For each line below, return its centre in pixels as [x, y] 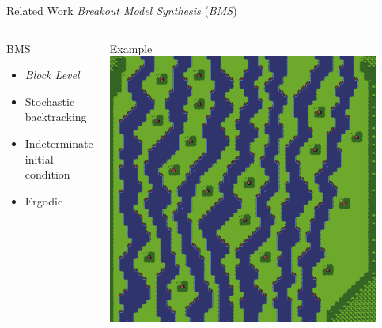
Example [131, 48]
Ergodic [44, 200]
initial [39, 158]
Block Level [52, 75]
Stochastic [50, 101]
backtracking [56, 117]
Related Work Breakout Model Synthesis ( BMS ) [122, 10]
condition [47, 174]
